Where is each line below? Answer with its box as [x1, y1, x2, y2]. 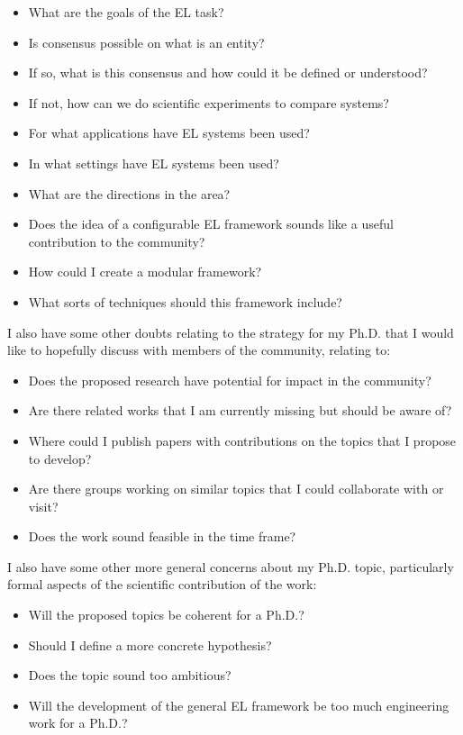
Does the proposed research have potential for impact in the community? [28, 370, 431, 389]
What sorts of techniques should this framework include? [28, 292, 342, 311]
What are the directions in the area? [28, 184, 231, 203]
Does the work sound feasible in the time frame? [28, 527, 296, 546]
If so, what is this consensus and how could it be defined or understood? [28, 63, 428, 82]
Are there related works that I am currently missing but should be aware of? [28, 401, 452, 420]
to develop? [28, 449, 92, 467]
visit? [28, 496, 59, 515]
